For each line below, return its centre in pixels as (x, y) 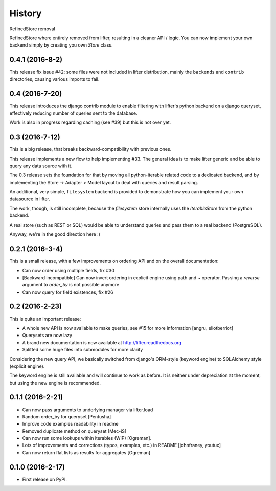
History (26, 13)
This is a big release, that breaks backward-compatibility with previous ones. (90, 149)
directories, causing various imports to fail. (54, 79)
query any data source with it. (41, 166)
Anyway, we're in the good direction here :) (55, 234)
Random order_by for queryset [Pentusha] (67, 416)
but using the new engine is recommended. (55, 383)
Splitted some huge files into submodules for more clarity (83, 350)
